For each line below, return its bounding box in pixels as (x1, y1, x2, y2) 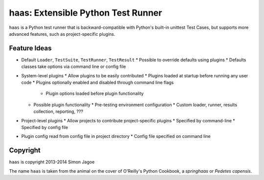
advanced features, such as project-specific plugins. (9, 31, 115, 37)
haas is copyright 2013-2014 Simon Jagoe (9, 159, 95, 165)
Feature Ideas (9, 44, 52, 52)
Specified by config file (21, 124, 68, 130)
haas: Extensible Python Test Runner (9, 7, 162, 18)
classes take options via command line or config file (21, 64, 126, 69)
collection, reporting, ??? (33, 109, 83, 114)
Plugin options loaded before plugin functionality (45, 90, 144, 96)
